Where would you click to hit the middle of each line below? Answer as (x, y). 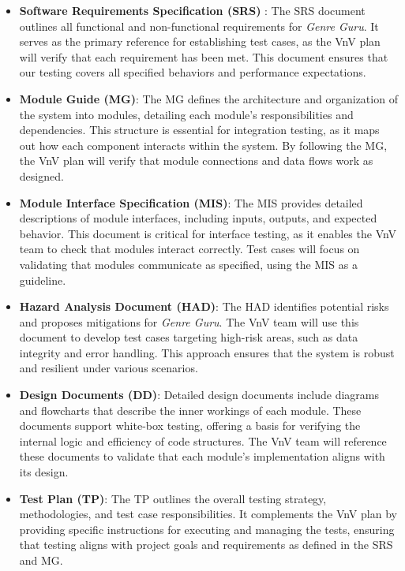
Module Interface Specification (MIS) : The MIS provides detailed (191, 202)
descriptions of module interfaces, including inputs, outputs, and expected (198, 218)
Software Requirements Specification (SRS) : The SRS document (192, 10)
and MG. (41, 560)
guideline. (43, 280)
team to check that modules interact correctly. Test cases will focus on (189, 249)
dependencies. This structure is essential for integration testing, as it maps (199, 130)
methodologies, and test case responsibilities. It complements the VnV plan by (208, 514)
